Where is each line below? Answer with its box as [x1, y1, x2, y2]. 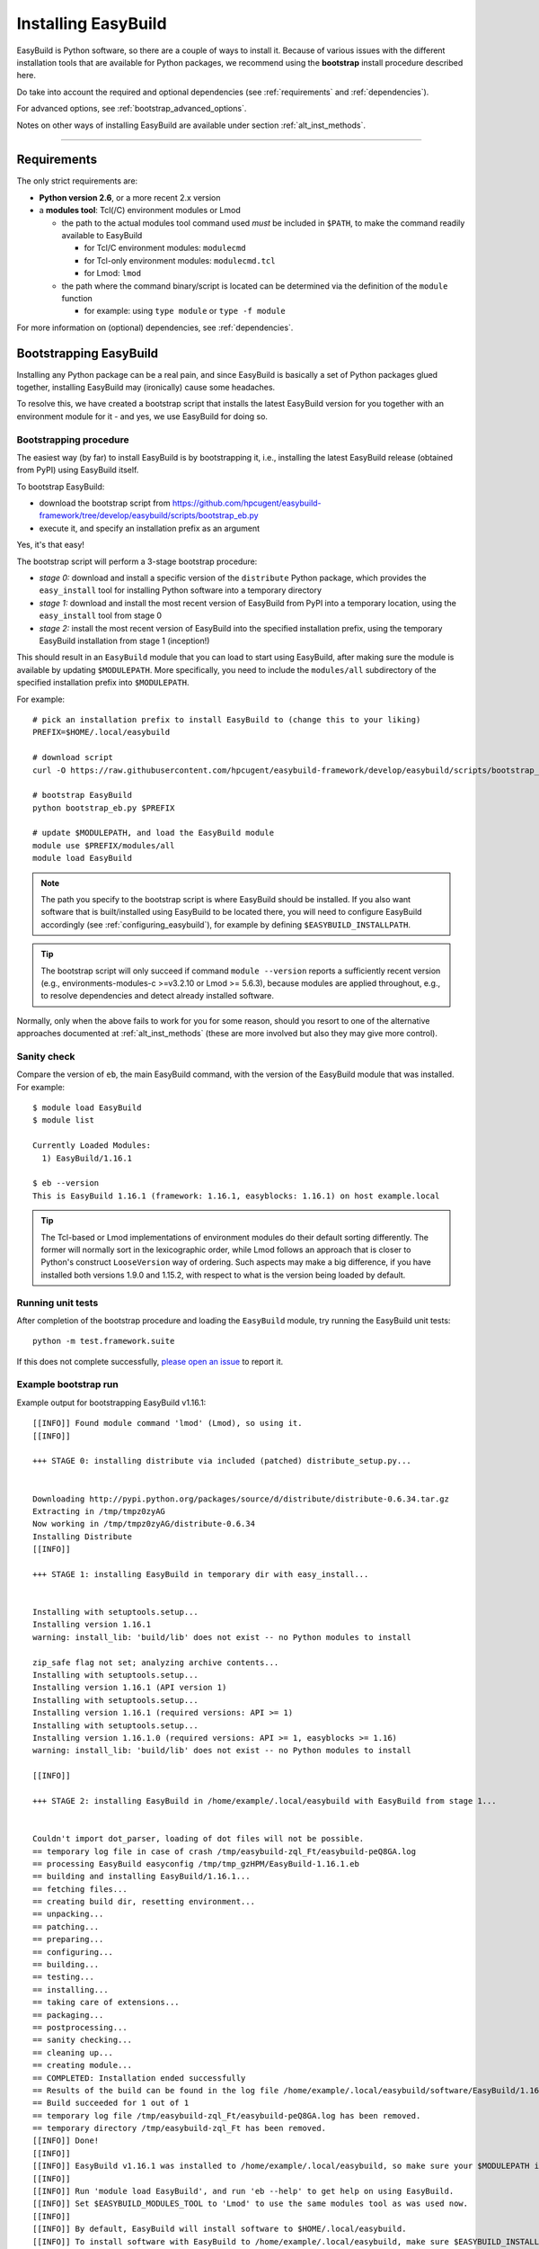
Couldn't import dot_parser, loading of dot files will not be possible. [32, 1833, 365, 1844]
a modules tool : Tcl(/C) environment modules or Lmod [39, 205, 242, 216]
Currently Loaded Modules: [32, 1141, 152, 1151]
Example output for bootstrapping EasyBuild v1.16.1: [16, 1397, 207, 1408]
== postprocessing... [32, 2022, 128, 2032]
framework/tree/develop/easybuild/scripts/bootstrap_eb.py [39, 510, 260, 521]
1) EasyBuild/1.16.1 [41, 1152, 133, 1163]
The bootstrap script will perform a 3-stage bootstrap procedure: [16, 556, 258, 567]
